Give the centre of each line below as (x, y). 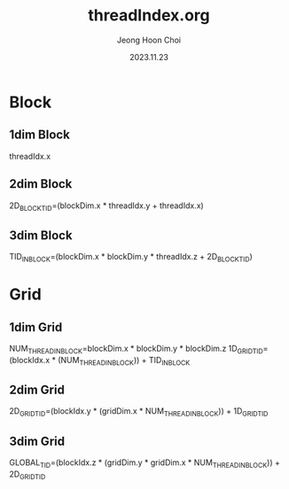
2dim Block (41, 184)
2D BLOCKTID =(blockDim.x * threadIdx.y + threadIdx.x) (106, 206)
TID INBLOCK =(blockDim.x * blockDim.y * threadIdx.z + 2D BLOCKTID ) (131, 258)
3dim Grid (37, 441)
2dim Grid (37, 389)
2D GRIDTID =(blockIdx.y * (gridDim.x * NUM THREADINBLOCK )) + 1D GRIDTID (139, 412)
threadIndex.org (149, 16)
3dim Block (41, 235)
